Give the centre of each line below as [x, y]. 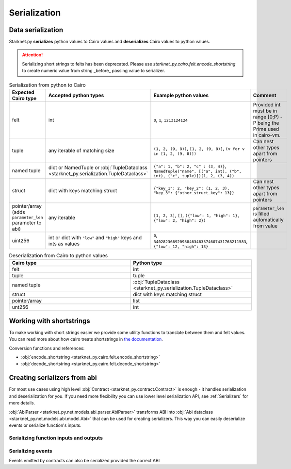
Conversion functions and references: [47, 348]
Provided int [267, 105]
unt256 [20, 307]
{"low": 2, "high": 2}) [180, 220]
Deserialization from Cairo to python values [58, 256]
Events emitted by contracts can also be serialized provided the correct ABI [84, 461]
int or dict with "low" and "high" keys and [95, 237]
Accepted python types [76, 95]
